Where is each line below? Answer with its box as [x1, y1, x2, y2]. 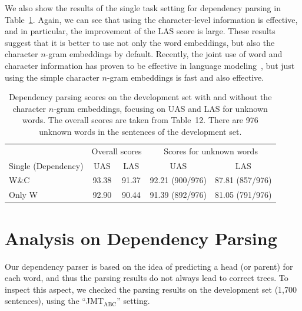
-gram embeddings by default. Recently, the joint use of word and [45, 48, 283, 60]
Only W [9, 188, 38, 201]
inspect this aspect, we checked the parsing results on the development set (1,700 [5, 283, 297, 295]
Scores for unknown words [164, 144, 258, 157]
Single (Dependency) [9, 159, 84, 171]
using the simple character [5, 71, 99, 83]
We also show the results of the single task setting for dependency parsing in [5, 2, 281, 14]
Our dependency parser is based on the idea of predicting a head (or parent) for [5, 260, 293, 272]
